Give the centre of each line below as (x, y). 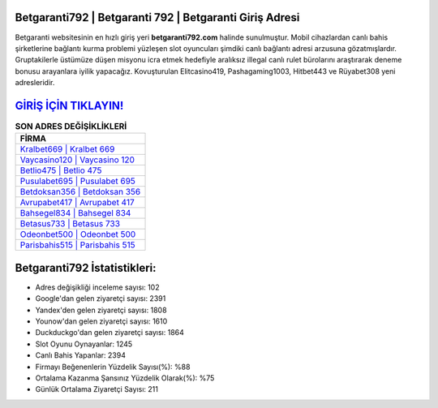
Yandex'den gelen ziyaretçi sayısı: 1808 (101, 310)
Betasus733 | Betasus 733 (70, 224)
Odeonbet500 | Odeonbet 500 (78, 234)
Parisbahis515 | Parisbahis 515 (77, 245)
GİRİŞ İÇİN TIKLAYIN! (69, 105)
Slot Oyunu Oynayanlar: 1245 (84, 344)
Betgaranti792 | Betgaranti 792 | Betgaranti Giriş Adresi (157, 17)
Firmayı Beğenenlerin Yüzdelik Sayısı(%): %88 (113, 367)
